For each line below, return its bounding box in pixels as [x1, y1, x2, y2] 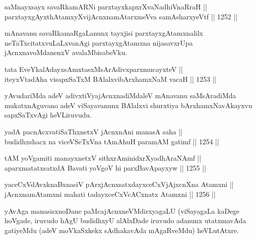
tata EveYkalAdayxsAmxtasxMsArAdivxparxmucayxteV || [4, 63, 183, 74]
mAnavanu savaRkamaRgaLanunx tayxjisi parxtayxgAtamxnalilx [4, 28, 203, 38]
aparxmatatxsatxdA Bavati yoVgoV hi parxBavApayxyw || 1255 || [4, 162, 206, 173]
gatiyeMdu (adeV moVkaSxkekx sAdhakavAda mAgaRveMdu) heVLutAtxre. [4, 225, 239, 235]
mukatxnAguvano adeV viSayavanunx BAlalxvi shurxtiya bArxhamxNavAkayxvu [4, 100, 253, 110]
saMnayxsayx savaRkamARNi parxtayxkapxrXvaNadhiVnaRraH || [4, 1, 207, 11]
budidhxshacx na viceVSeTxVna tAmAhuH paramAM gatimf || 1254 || [4, 136, 219, 146]
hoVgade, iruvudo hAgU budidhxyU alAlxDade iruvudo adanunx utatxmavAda [4, 215, 246, 226]
